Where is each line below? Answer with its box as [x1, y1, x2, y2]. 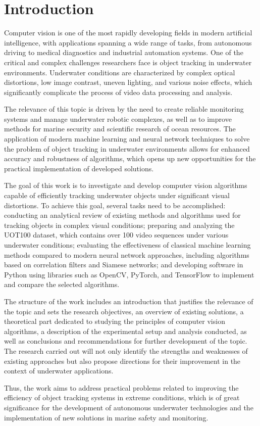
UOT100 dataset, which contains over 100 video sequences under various [4, 229, 229, 240]
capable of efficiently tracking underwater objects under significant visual [4, 190, 230, 201]
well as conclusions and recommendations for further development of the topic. [4, 336, 247, 346]
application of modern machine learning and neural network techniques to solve [4, 133, 250, 144]
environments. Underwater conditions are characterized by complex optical [4, 67, 235, 77]
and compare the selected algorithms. [4, 279, 120, 290]
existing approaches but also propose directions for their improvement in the [4, 355, 241, 366]
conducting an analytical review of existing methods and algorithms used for [4, 210, 241, 220]
